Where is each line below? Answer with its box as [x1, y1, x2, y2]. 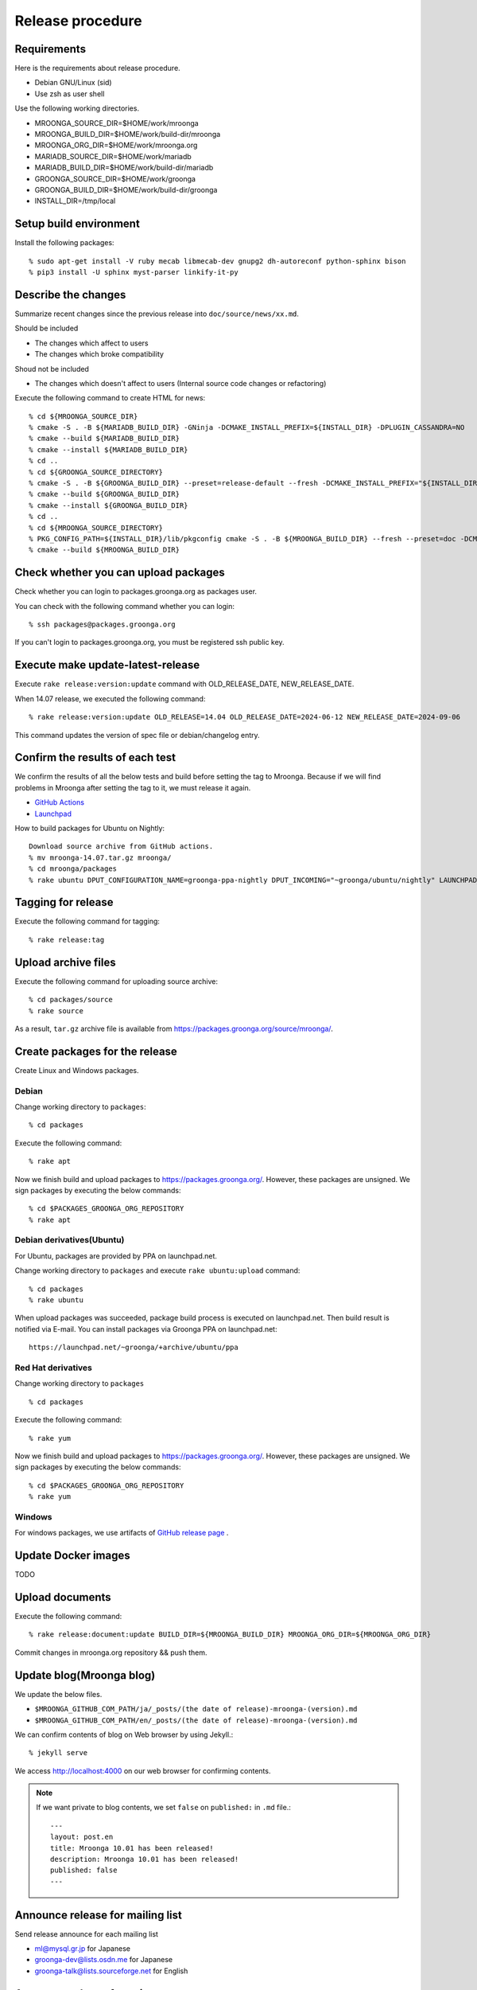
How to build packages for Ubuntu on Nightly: [14, 824, 165, 833]
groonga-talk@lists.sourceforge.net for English [34, 1966, 188, 1976]
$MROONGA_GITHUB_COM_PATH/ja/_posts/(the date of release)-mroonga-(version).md [34, 1704, 358, 1714]
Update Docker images [14, 1549, 130, 1563]
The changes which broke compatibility [34, 349, 165, 359]
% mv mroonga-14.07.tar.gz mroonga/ [29, 853, 172, 862]
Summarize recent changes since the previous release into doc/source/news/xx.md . [14, 309, 300, 318]
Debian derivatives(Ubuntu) [14, 1235, 125, 1246]
